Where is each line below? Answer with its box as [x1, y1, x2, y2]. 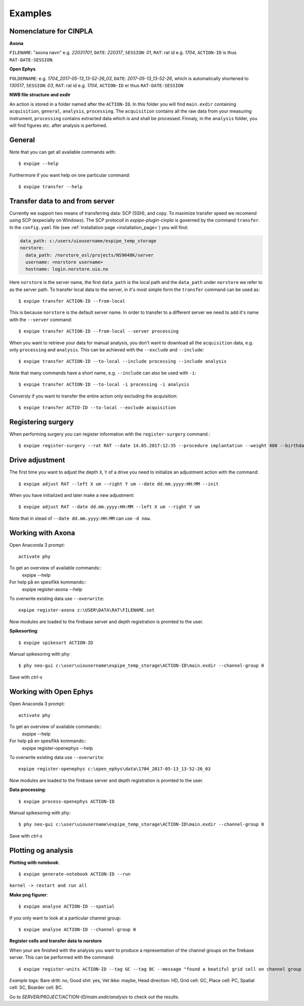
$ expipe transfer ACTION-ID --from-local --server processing [18, 329, 179, 334]
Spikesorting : [9, 628, 39, 634]
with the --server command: [9, 316, 72, 322]
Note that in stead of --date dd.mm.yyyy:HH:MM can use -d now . [9, 515, 151, 521]
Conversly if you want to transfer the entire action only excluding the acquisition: [9, 393, 178, 399]
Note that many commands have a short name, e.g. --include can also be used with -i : [9, 370, 196, 376]
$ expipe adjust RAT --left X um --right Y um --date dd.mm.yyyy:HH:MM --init [18, 481, 219, 487]
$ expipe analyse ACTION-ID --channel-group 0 [18, 926, 136, 932]
